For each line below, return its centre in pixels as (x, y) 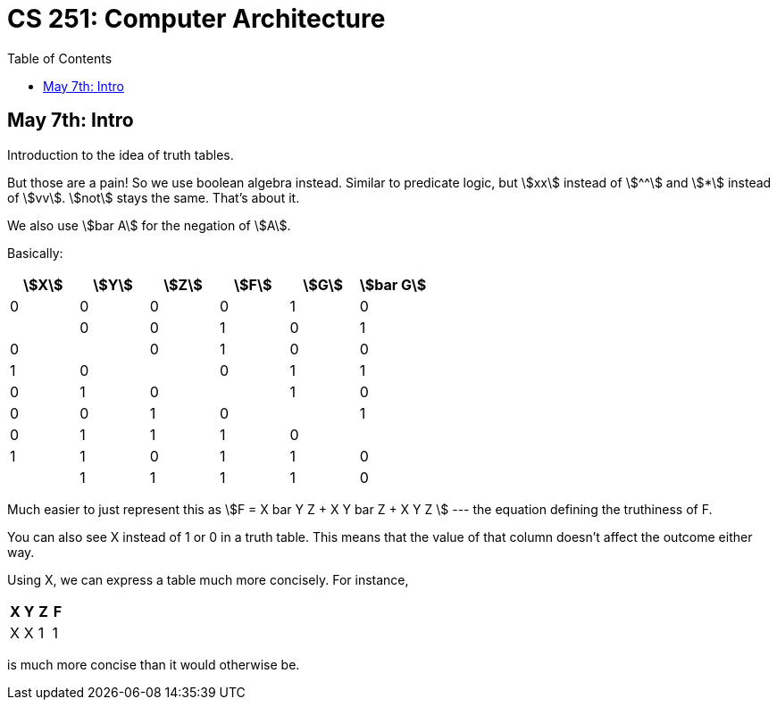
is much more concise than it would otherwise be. (154, 664)
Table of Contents (60, 58)
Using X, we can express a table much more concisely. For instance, (208, 579)
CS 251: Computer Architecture (196, 19)
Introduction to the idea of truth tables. (121, 154)
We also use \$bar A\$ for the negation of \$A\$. (149, 225)
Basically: (35, 253)
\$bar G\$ (393, 284)
